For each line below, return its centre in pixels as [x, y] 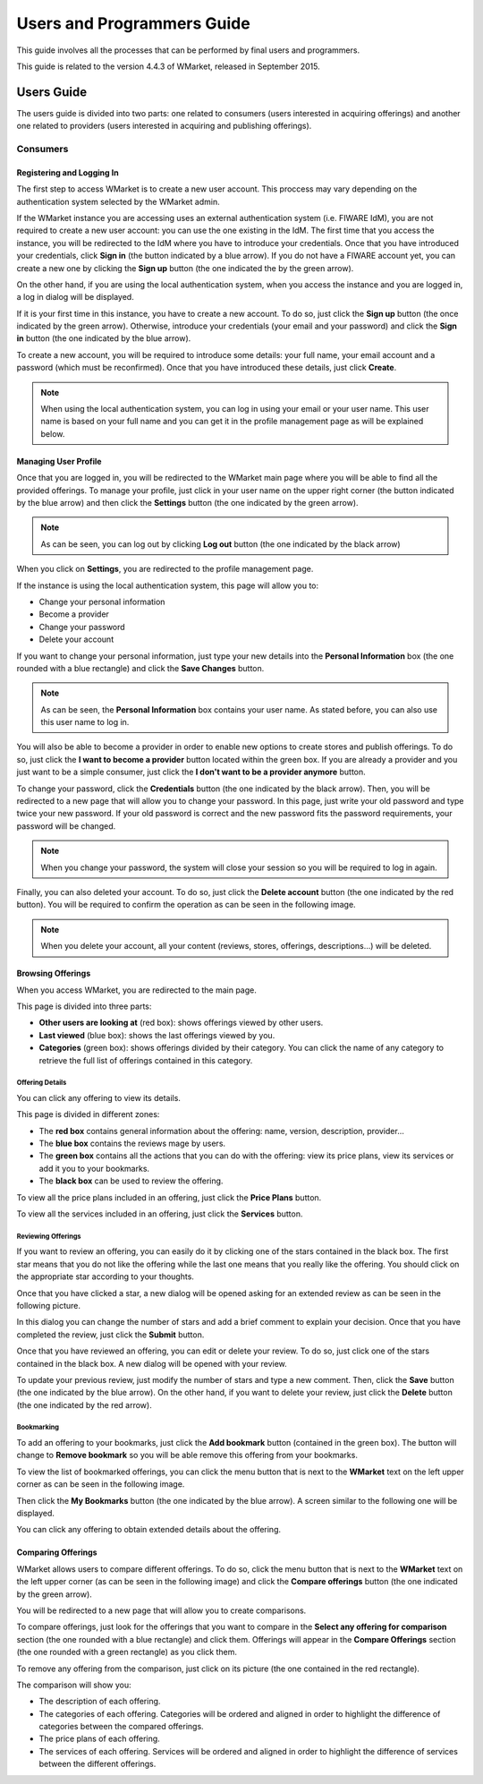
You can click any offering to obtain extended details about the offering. [149, 1530]
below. [53, 433]
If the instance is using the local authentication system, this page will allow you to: [168, 585]
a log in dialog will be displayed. [75, 297]
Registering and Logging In [68, 172]
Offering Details [42, 1083]
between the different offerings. [97, 1764]
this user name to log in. [85, 722]
